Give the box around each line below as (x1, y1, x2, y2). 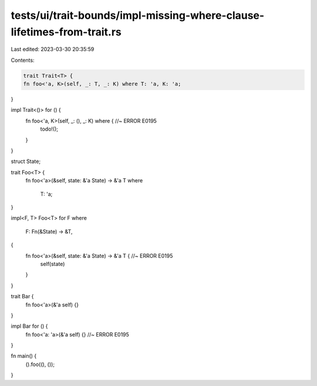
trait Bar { (11, 293, 34, 300)
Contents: (11, 56, 35, 64)
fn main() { (11, 352, 37, 360)
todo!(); (40, 125, 59, 132)
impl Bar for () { (11, 322, 48, 330)
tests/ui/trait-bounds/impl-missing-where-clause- (11, 9, 265, 22)
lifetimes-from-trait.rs (11, 25, 122, 38)
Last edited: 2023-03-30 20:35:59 (11, 46, 95, 53)
